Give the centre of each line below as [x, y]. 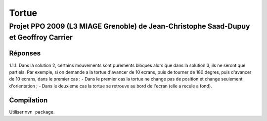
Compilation [28, 100]
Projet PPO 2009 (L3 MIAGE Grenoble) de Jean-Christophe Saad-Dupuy [130, 26]
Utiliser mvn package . [32, 112]
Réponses [25, 54]
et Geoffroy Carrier [41, 37]
